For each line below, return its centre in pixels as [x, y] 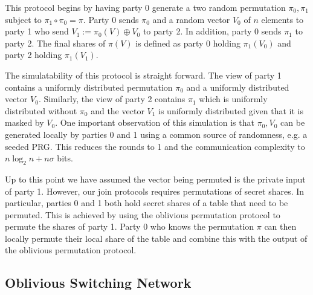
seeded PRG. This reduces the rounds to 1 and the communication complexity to [155, 146]
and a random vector [191, 19]
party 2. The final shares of [55, 43]
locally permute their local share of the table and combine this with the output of [156, 238]
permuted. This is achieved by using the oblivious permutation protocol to [143, 214]
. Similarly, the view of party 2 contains [112, 99]
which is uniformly [233, 99]
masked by [24, 122]
